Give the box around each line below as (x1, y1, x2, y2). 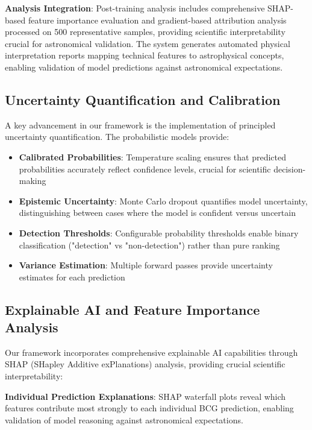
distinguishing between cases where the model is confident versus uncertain (19, 206, 296, 219)
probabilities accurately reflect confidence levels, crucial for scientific (19, 162, 271, 175)
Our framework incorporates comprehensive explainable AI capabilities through (5, 346, 298, 358)
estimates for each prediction (19, 270, 125, 283)
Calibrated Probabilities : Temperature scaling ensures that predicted (19, 150, 286, 163)
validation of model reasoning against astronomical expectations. (5, 413, 243, 426)
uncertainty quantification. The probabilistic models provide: (5, 130, 229, 143)
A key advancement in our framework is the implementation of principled (5, 118, 276, 131)
